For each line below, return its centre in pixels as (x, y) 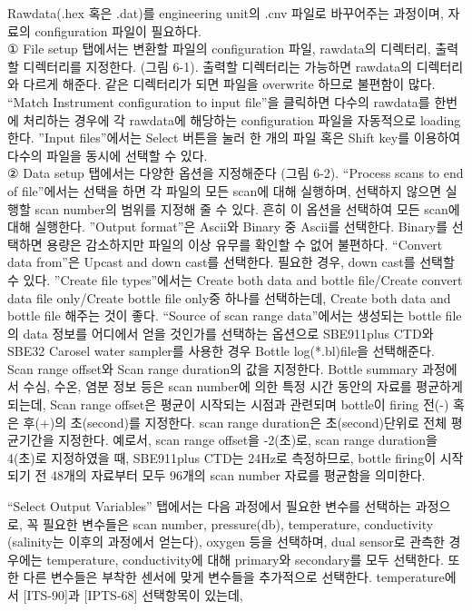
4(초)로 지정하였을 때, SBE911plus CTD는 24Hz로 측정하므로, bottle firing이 (222, 457)
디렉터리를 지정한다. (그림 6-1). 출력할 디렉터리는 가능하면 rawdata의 (218, 66)
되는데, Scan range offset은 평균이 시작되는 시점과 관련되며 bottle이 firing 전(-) (228, 404)
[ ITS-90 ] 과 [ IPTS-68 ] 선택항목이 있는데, (133, 595)
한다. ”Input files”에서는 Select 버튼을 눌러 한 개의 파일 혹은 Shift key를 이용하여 (234, 138)
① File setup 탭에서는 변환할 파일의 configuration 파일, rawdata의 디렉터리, (219, 49)
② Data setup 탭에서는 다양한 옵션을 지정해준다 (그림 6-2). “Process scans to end (236, 173)
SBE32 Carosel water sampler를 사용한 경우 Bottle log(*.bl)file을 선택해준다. (221, 351)
